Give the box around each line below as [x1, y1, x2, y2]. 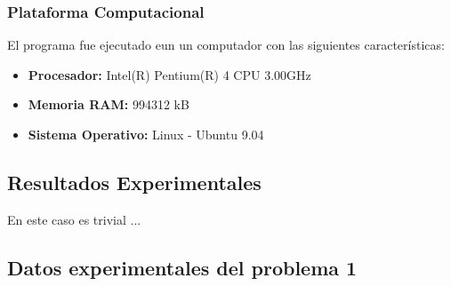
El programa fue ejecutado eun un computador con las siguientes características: [7, 36, 445, 54]
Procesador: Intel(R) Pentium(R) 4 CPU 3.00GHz [28, 65, 311, 83]
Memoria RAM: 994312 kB [28, 95, 189, 114]
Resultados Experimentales [7, 168, 262, 195]
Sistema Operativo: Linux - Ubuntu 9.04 [28, 125, 264, 143]
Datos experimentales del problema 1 [7, 253, 358, 281]
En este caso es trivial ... [7, 210, 141, 228]
